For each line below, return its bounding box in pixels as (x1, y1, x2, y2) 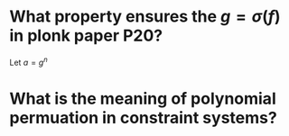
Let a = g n (9, 55, 48, 68)
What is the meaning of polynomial (9, 88, 277, 109)
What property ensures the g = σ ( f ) (9, 6, 282, 27)
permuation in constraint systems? (9, 107, 277, 128)
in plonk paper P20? (9, 25, 163, 46)
